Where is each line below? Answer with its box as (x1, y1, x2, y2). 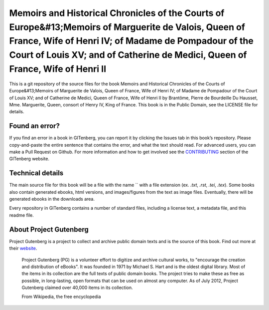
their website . (9, 245, 37, 252)
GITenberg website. (9, 156, 50, 162)
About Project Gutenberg (9, 225, 89, 234)
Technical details (9, 169, 64, 177)
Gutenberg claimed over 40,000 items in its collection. (21, 285, 133, 291)
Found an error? (9, 122, 60, 130)
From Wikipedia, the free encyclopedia (21, 294, 101, 300)
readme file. (9, 212, 34, 218)
